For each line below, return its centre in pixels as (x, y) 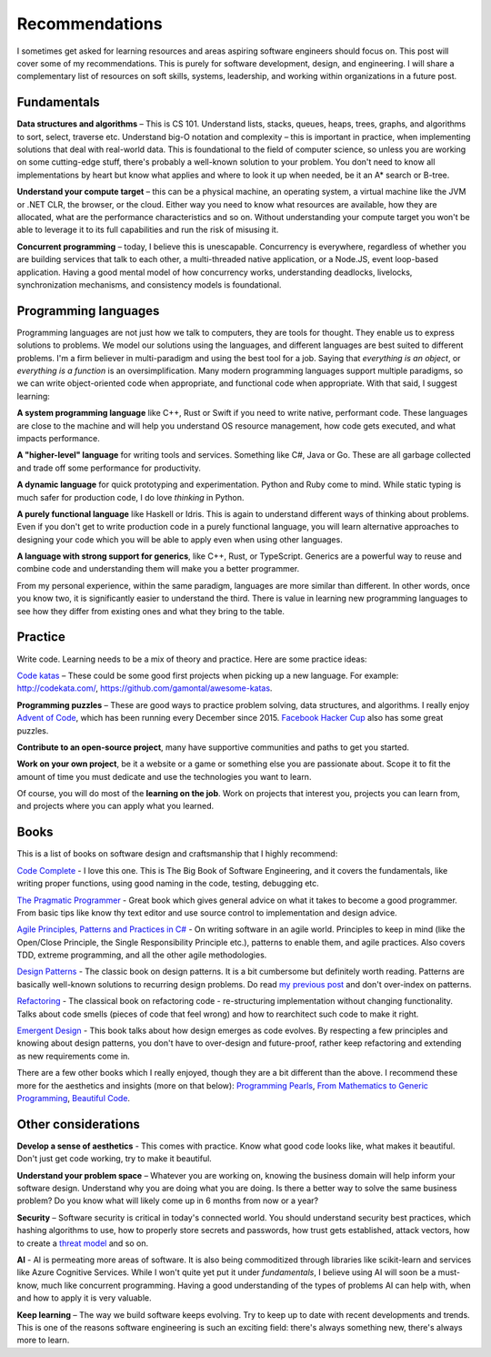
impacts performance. (58, 438)
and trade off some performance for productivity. (109, 468)
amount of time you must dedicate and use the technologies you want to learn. (164, 776)
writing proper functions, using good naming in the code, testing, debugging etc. (168, 884)
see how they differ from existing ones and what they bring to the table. (151, 611)
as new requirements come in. (74, 1056)
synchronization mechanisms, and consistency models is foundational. (149, 284)
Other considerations (79, 1124)
